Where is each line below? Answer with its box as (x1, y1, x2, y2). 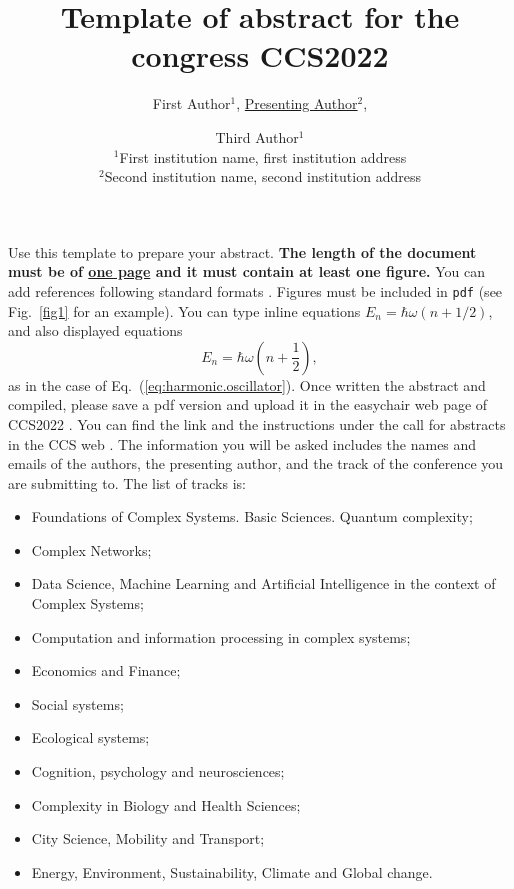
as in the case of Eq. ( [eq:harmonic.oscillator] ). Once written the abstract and (8, 374, 486, 395)
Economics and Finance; (31, 660, 181, 681)
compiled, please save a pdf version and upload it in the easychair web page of (8, 394, 488, 415)
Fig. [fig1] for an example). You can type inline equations (8, 300, 361, 321)
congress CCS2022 (131, 35, 389, 76)
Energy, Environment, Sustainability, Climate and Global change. (31, 861, 433, 882)
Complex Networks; (31, 539, 152, 560)
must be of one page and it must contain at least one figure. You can (8, 261, 485, 282)
